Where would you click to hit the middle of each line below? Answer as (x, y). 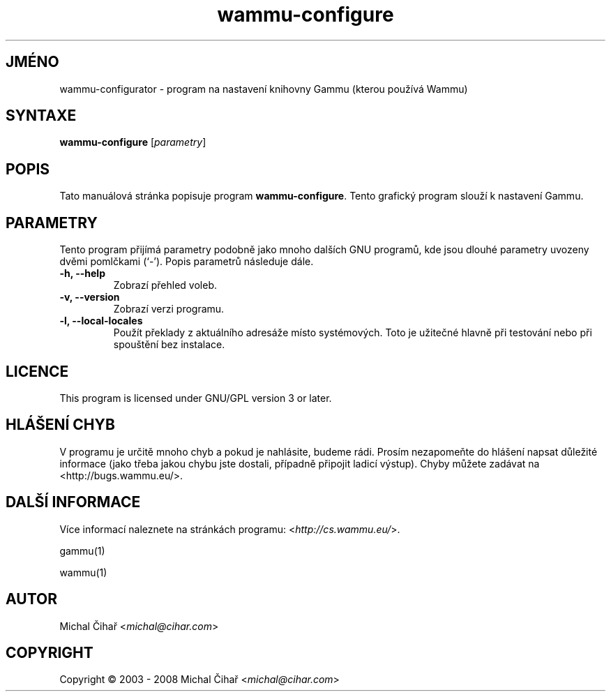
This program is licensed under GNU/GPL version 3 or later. (196, 398)
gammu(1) (82, 550)
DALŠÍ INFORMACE (73, 502)
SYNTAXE (41, 116)
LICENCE (37, 371)
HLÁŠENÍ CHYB (60, 425)
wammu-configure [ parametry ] (133, 142)
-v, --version (90, 297)
